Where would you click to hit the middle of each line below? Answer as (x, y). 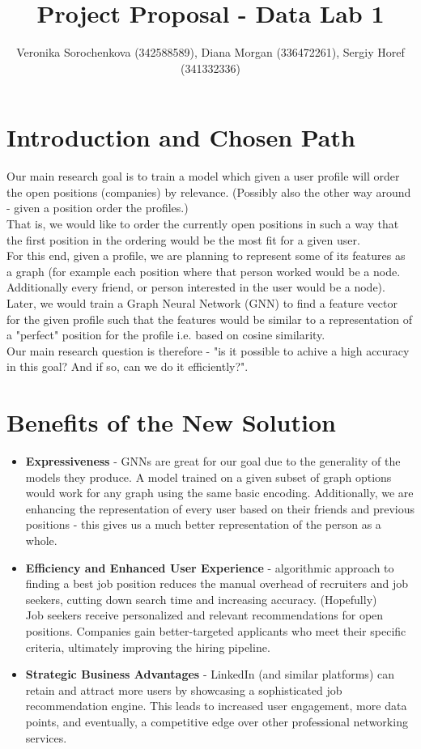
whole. (41, 540)
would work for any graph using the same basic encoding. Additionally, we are (219, 493)
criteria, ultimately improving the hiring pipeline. (148, 647)
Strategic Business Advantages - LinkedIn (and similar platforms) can (210, 674)
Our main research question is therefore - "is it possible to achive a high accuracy (208, 350)
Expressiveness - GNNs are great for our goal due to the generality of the (213, 461)
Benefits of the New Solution (171, 422)
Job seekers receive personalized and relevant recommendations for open (204, 615)
